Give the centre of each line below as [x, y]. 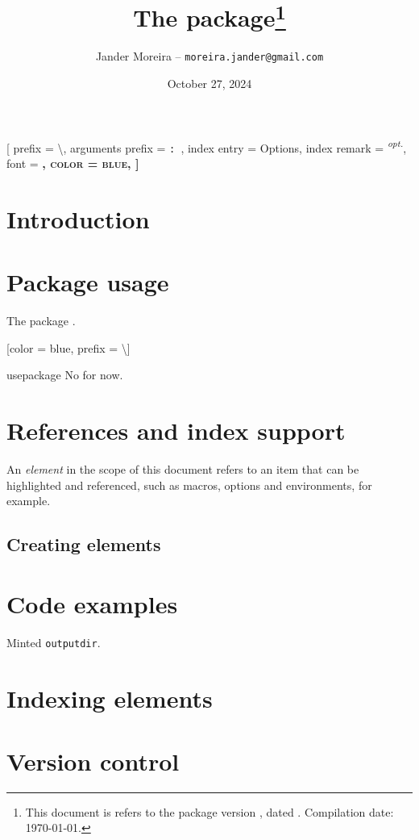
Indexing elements [110, 698]
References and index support [176, 430]
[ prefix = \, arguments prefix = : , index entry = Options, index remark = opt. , [207, 146]
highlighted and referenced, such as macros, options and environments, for [189, 485]
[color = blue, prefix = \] [68, 347]
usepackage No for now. [65, 375]
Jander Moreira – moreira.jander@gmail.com [209, 56]
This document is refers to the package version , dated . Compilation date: [209, 811]
